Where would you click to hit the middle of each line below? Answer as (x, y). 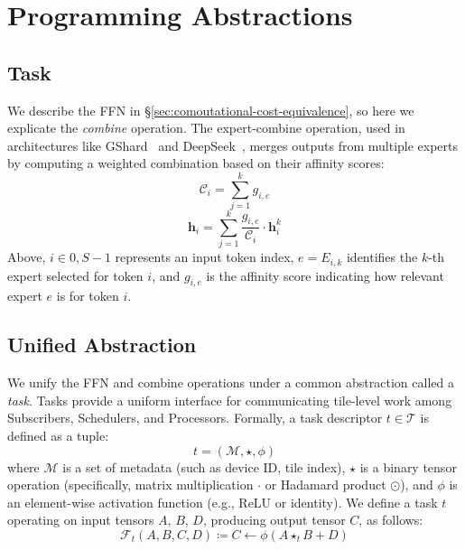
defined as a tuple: (58, 436)
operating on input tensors (81, 520)
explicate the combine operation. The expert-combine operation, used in (206, 128)
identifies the (382, 257)
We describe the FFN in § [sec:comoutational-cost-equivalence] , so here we (211, 110)
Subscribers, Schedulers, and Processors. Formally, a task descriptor (195, 418)
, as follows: (391, 520)
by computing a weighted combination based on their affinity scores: (196, 163)
